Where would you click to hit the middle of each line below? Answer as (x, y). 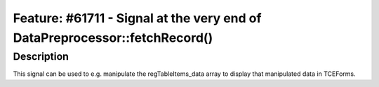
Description (41, 56)
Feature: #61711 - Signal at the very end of (137, 18)
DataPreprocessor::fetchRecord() (113, 38)
